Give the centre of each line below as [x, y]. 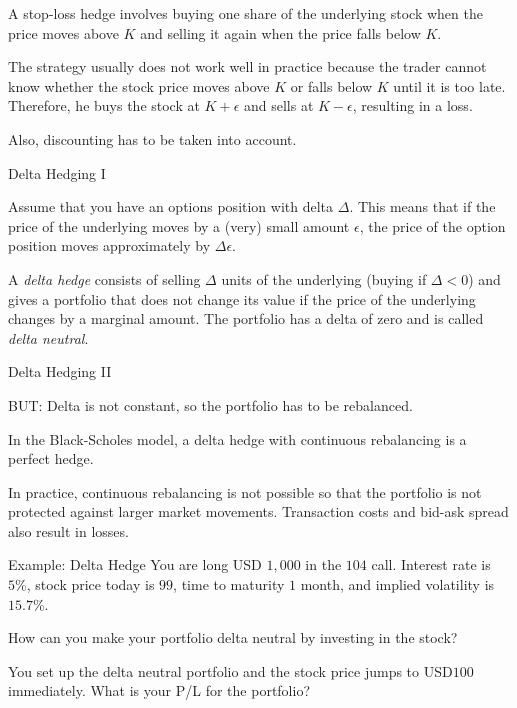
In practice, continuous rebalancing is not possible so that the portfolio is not [245, 491]
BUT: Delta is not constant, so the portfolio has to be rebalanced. [210, 404]
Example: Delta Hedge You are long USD [135, 564]
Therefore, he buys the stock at [104, 105]
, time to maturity [229, 584]
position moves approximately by [109, 245]
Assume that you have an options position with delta [171, 206]
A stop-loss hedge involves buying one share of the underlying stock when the [245, 13]
